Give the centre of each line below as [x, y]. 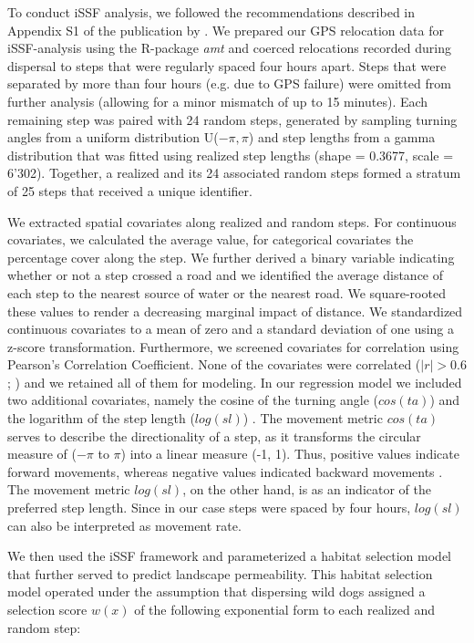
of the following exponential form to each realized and [284, 609]
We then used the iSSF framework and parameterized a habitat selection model [230, 556]
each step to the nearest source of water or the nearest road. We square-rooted [227, 292]
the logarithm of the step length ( [101, 418]
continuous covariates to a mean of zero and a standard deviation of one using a [231, 329]
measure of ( [42, 454]
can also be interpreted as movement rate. [124, 525]
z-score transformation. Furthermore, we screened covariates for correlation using [233, 346]
